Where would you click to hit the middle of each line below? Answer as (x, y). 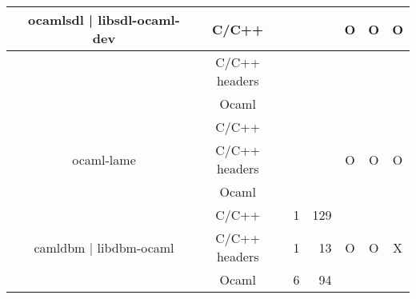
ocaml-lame (104, 159)
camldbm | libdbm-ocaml (104, 247)
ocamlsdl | (61, 20)
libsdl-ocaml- (139, 20)
